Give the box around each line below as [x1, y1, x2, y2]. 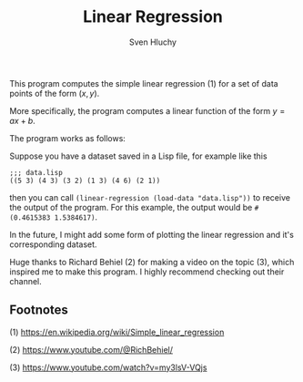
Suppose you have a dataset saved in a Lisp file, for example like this [9, 150, 268, 161]
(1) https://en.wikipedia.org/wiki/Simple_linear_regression [9, 326, 225, 337]
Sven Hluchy [128, 36, 177, 47]
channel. [9, 275, 43, 286]
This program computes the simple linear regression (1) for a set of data [9, 77, 279, 88]
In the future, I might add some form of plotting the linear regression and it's [9, 229, 294, 240]
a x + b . [9, 115, 36, 126]
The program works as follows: [9, 132, 126, 143]
